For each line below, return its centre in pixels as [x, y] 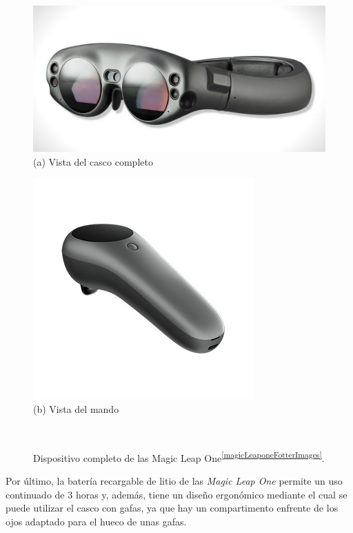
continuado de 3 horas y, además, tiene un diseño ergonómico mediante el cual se [176, 494]
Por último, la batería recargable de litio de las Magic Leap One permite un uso [174, 481]
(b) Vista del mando [76, 408]
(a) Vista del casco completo [93, 161]
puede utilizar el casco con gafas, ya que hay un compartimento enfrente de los [172, 508]
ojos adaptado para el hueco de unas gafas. [96, 521]
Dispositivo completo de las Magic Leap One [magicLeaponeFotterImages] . [179, 456]
